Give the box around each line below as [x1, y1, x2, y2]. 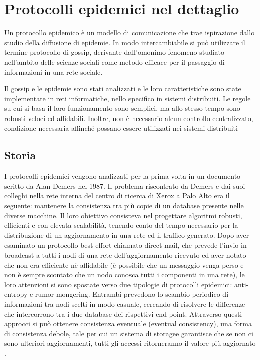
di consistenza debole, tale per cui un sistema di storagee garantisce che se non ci [4, 328, 253, 338]
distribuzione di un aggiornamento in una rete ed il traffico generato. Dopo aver [4, 229, 249, 240]
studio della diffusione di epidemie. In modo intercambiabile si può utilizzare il [4, 37, 245, 47]
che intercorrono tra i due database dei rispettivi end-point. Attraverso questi [4, 308, 242, 319]
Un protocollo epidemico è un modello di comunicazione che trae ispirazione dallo [4, 27, 255, 38]
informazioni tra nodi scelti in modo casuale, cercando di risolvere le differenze [4, 298, 245, 309]
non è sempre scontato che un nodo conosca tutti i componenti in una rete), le [4, 269, 245, 280]
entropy [4, 289, 28, 299]
